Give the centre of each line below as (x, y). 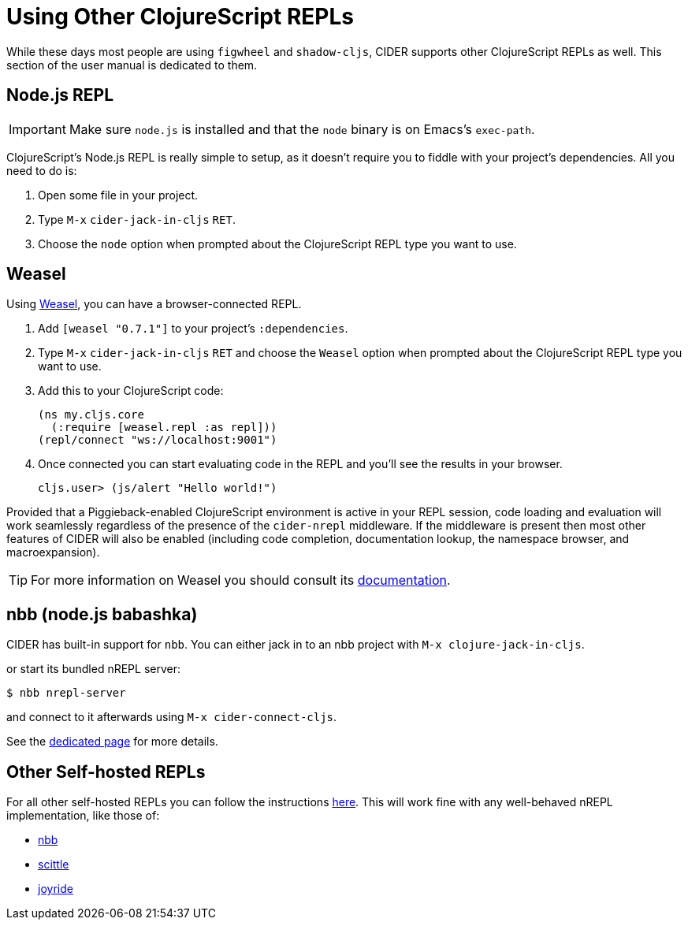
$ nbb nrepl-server (66, 693)
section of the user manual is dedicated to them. (132, 65)
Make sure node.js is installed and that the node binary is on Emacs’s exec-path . (302, 129)
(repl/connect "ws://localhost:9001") (158, 440)
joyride (56, 889)
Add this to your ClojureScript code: (131, 391)
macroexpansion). (53, 552)
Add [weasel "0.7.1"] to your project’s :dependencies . (193, 329)
